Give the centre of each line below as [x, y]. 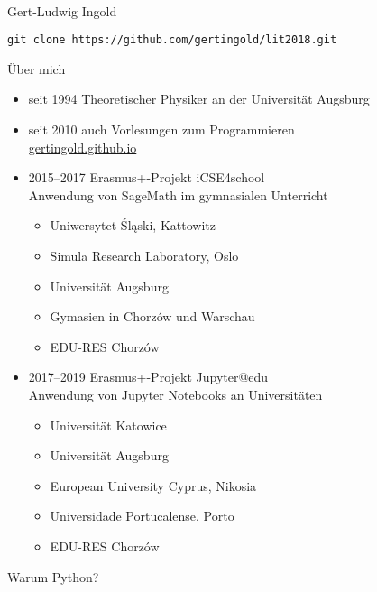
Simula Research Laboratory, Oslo [144, 255]
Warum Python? [53, 576]
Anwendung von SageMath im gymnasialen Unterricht [178, 194]
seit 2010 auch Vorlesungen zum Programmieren [161, 129]
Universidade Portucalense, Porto [142, 516]
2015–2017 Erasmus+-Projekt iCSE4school [147, 177]
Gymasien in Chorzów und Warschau [152, 316]
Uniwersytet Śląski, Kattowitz [133, 225]
